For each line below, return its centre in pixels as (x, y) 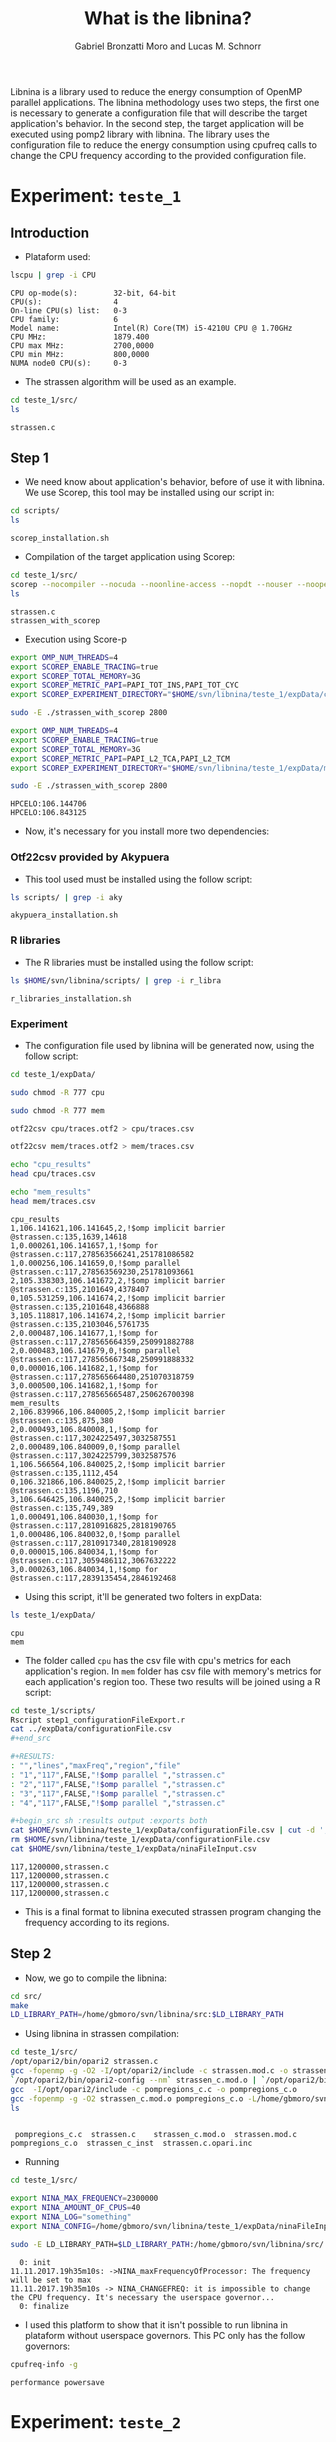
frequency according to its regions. (97, 1922)
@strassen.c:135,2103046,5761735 (80, 1324)
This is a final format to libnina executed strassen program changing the (173, 1911)
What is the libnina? (168, 18)
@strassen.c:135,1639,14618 (69, 1237)
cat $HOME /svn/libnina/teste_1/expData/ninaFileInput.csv (133, 1849)
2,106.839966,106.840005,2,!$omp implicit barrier (118, 1412)
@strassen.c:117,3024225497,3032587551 (93, 1438)
